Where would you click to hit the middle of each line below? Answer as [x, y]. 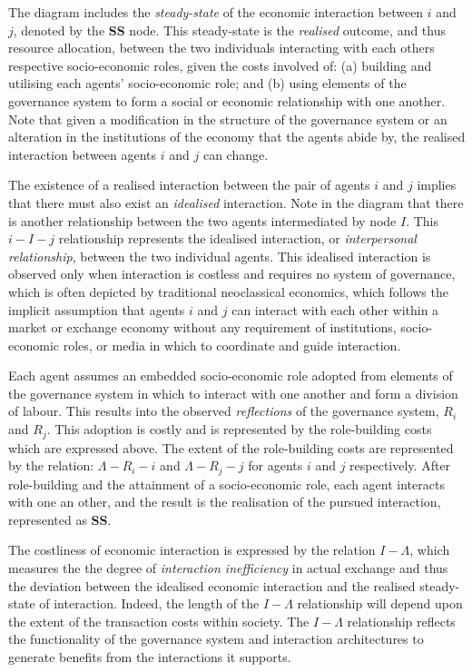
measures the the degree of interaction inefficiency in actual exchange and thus [228, 567]
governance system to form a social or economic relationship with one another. [227, 100]
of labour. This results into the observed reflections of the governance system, [224, 411]
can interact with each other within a [335, 309]
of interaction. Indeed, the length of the [149, 603]
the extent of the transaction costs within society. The [159, 621]
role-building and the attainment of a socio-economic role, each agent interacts [226, 484]
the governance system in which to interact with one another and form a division [233, 393]
